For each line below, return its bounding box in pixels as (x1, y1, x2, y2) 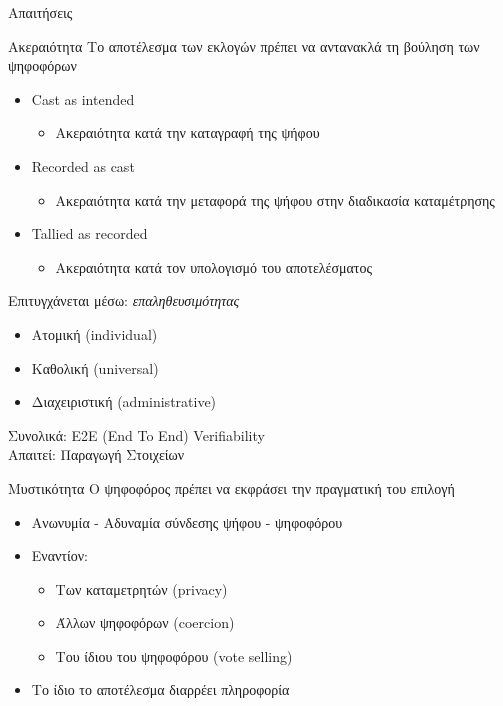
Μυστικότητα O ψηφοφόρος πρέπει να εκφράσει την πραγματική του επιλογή (8, 477, 455, 498)
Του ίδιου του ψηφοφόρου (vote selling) (55, 645, 293, 666)
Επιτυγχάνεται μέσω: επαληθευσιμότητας (8, 290, 240, 311)
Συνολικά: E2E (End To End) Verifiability (8, 424, 265, 445)
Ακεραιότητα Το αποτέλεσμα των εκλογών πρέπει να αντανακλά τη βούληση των (8, 35, 480, 56)
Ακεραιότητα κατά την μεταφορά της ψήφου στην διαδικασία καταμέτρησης (55, 189, 495, 210)
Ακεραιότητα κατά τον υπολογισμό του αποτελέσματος (55, 256, 373, 277)
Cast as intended (31, 88, 135, 109)
